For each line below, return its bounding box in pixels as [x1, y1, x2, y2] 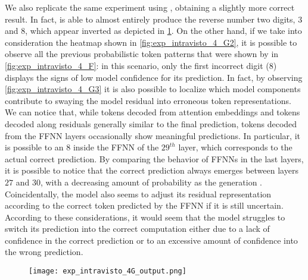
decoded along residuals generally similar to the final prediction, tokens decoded [5, 117, 297, 130]
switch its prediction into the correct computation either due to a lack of [5, 222, 270, 235]
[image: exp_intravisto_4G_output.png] [29, 267, 186, 276]
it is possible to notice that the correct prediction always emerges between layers [5, 164, 298, 177]
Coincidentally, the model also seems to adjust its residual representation [5, 187, 272, 200]
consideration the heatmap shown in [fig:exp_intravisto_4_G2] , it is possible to [5, 36, 297, 48]
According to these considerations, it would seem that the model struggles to [5, 210, 285, 223]
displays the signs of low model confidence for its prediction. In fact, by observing [5, 71, 303, 83]
